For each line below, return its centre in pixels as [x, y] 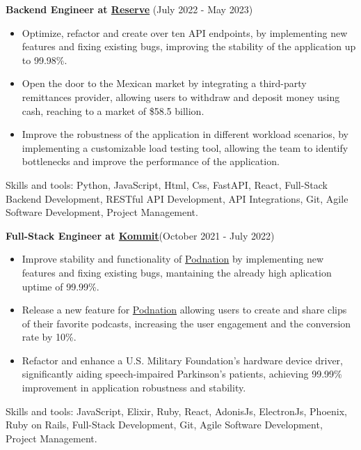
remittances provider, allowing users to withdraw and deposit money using [181, 96]
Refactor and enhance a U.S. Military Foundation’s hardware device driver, [182, 360]
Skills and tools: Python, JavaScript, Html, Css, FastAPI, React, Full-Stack [167, 184]
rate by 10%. [49, 337]
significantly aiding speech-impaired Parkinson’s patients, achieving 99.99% [182, 374]
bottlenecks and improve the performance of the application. [151, 161]
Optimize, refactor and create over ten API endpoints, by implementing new [185, 32]
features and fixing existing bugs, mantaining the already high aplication [177, 272]
